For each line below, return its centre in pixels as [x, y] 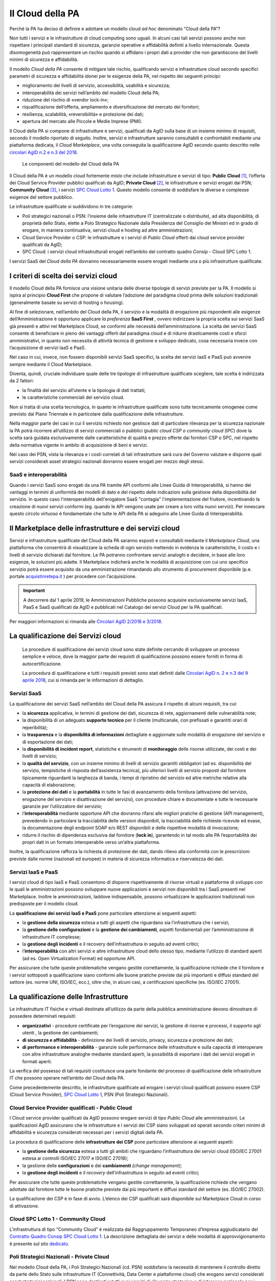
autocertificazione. [42, 664]
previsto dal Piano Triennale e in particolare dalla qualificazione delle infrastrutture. [97, 414]
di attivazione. [24, 1206]
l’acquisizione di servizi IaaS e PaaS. [48, 347]
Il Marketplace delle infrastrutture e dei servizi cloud [95, 528]
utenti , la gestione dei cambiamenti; [61, 1033]
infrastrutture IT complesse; [52, 937]
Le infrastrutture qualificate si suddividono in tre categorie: [71, 206]
